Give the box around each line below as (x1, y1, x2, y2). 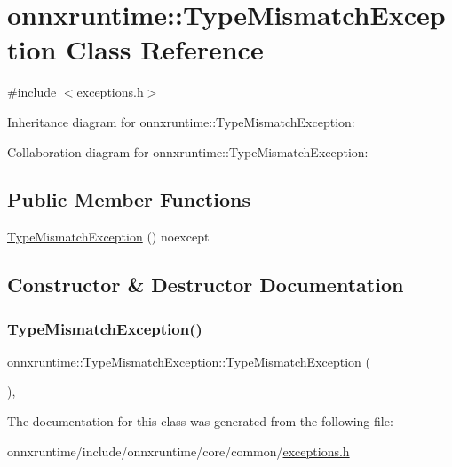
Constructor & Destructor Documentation (7, 271, 404, 298)
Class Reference (66, 31, 264, 67)
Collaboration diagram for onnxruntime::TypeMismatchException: (7, 142, 369, 161)
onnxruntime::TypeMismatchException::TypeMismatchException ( (7, 352, 370, 370)
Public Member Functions (7, 186, 250, 213)
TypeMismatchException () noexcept (7, 227, 210, 246)
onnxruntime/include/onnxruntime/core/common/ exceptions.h (7, 441, 350, 460)
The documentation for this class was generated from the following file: (7, 412, 393, 431)
